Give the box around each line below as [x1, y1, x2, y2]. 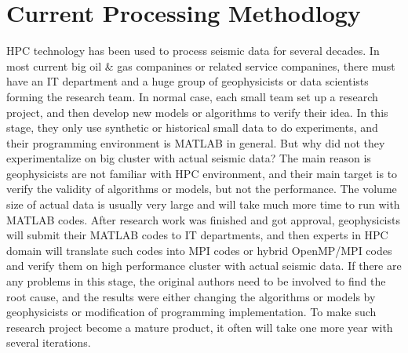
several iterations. [6, 334, 91, 351]
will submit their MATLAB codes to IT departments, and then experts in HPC [6, 227, 388, 243]
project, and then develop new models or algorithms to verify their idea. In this [6, 104, 388, 120]
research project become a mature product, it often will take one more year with [6, 318, 393, 335]
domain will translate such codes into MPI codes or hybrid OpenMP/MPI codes [6, 242, 392, 258]
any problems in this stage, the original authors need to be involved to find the [6, 273, 386, 289]
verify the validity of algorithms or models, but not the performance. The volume [6, 180, 397, 197]
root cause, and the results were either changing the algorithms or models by [6, 288, 376, 304]
